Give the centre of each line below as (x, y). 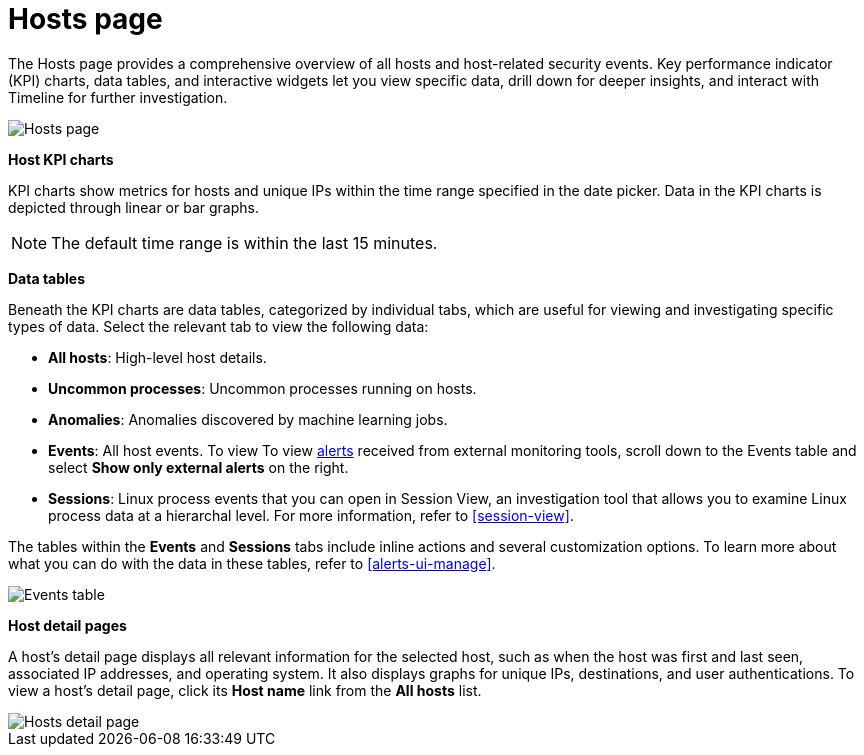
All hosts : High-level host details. (157, 357)
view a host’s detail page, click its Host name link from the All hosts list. (245, 690)
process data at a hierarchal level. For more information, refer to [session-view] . (311, 515)
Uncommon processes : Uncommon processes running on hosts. (262, 388)
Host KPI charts (61, 159)
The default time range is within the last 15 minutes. (244, 242)
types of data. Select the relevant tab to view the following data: (218, 326)
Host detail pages (67, 625)
